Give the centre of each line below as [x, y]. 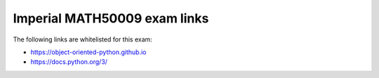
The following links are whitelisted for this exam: [82, 39]
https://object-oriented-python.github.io [88, 52]
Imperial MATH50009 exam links [111, 18]
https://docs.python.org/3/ [69, 62]
